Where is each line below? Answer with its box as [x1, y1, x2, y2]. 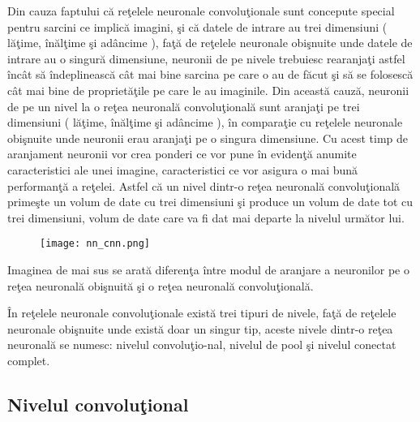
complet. [7, 351, 50, 368]
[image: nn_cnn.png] [40, 238, 151, 250]
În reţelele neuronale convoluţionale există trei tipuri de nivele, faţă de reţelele [7, 304, 396, 321]
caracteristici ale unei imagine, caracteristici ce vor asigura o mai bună [7, 161, 358, 178]
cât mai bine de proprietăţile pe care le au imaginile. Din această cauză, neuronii [7, 81, 409, 98]
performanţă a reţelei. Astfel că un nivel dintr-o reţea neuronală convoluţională [7, 177, 401, 194]
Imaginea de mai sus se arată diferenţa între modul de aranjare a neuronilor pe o [7, 261, 409, 278]
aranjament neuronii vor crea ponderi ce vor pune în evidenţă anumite [7, 145, 357, 162]
